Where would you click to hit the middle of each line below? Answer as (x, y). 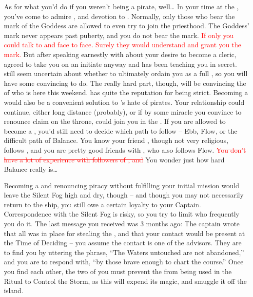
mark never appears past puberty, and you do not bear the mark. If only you (119, 35)
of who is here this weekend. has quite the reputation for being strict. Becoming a (126, 92)
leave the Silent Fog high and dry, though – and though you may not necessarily (124, 195)
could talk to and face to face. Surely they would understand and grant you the (123, 45)
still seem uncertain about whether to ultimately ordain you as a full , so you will (126, 73)
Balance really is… (31, 169)
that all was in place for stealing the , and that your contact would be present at (125, 233)
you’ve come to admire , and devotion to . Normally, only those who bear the (119, 16)
